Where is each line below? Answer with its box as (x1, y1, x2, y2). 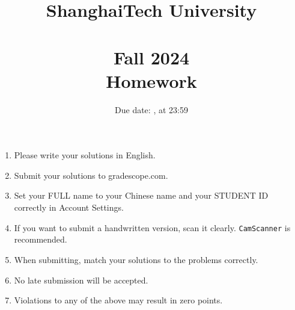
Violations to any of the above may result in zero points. (14, 294, 223, 306)
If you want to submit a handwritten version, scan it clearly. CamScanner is (14, 221, 291, 234)
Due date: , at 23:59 (115, 103, 188, 116)
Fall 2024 (113, 45, 190, 69)
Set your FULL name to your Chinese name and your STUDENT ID (14, 189, 269, 202)
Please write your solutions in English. (14, 149, 156, 161)
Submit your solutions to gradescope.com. (14, 169, 168, 181)
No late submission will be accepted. (14, 273, 148, 286)
